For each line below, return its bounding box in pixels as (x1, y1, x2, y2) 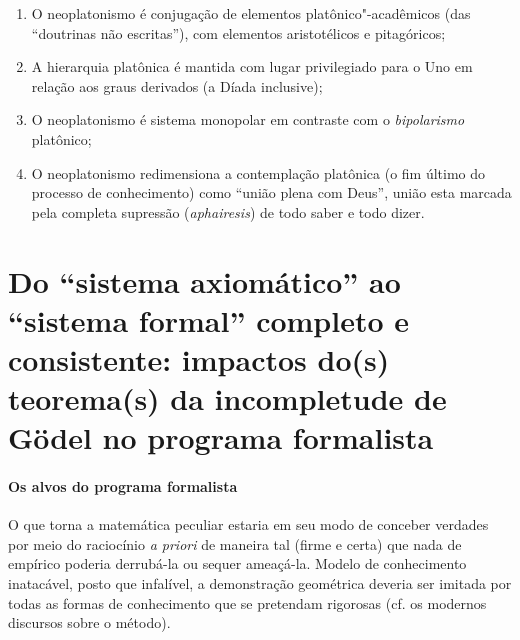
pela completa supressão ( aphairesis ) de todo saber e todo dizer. (31, 201, 425, 222)
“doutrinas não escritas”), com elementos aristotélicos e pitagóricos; (31, 22, 446, 43)
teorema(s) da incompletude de (8, 378, 447, 419)
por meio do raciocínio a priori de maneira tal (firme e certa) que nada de (8, 533, 462, 554)
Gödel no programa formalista (8, 417, 434, 458)
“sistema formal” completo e (8, 299, 410, 340)
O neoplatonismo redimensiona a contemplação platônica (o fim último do (31, 162, 486, 183)
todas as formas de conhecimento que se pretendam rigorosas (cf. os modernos (8, 592, 487, 613)
